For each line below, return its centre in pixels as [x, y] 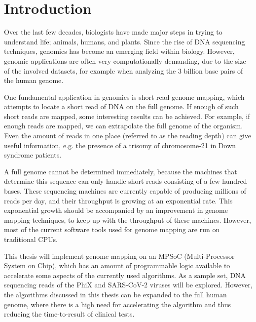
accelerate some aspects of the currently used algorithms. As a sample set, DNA [125, 275]
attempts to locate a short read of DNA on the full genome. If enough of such [121, 106]
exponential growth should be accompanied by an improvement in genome [116, 210]
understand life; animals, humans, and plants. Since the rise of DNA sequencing [125, 41]
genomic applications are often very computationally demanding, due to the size [125, 60]
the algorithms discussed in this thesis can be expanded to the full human [115, 294]
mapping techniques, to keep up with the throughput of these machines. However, [128, 220]
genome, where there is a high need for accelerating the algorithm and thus [117, 304]
